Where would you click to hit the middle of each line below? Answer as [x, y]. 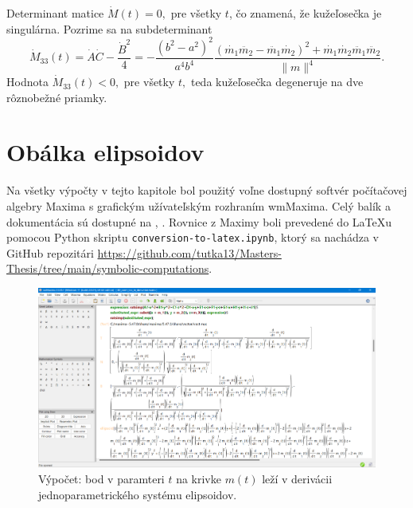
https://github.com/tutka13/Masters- [189, 252]
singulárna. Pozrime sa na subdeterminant [109, 28]
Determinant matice [55, 13]
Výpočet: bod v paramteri [101, 479]
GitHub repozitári [50, 252]
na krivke [199, 479]
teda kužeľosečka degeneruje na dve [277, 82]
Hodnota [27, 82]
